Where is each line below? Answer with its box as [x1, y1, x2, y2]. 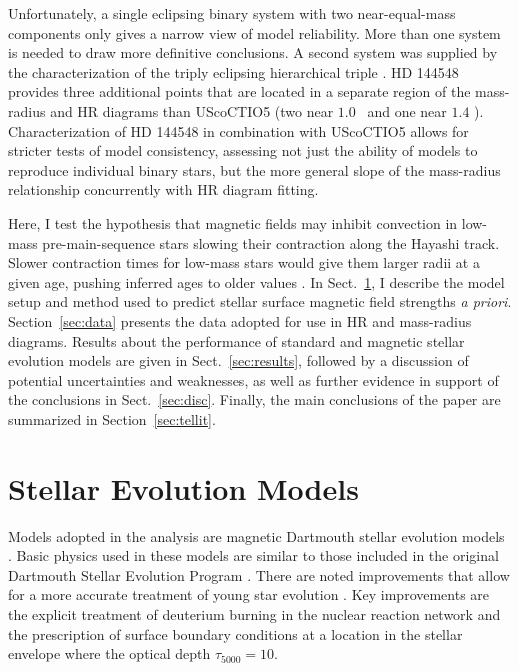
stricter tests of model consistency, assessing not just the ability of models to [8, 140, 478, 161]
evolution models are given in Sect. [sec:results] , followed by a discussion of [8, 350, 469, 371]
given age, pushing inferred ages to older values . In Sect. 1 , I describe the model [8, 271, 505, 292]
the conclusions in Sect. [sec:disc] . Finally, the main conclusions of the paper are [8, 389, 501, 410]
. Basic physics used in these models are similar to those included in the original [8, 545, 499, 566]
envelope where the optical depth [8, 643, 211, 664]
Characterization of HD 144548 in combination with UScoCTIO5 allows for [8, 120, 469, 141]
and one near [367, 100, 447, 121]
